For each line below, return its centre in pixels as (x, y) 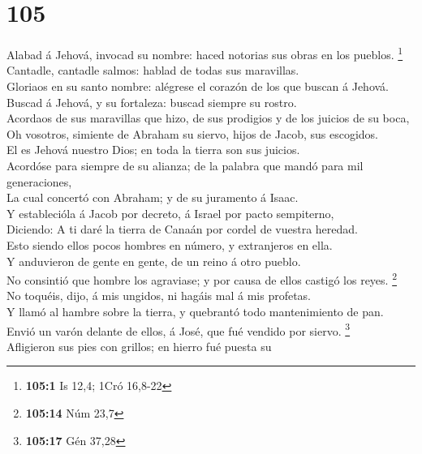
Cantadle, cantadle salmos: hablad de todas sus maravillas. (153, 70)
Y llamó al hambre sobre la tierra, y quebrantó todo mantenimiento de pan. (195, 311)
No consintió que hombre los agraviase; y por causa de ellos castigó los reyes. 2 (202, 278)
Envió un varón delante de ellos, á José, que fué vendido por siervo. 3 (179, 329)
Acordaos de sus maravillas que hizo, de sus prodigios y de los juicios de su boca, (208, 118)
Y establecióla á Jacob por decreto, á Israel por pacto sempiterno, (170, 213)
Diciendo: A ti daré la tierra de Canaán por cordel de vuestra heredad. (183, 229)
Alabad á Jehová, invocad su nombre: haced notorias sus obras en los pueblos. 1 (205, 53)
